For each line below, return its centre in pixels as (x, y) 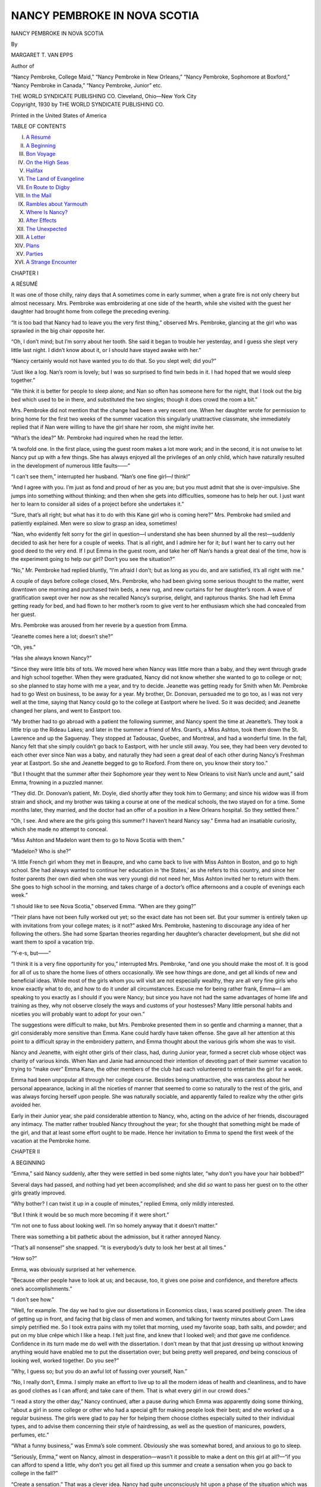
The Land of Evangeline (55, 179)
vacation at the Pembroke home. (51, 1141)
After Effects (41, 221)
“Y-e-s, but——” (31, 953)
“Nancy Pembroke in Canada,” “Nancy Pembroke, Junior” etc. (87, 85)
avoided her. (26, 1105)
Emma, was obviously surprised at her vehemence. (74, 1269)
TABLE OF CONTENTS (39, 126)
